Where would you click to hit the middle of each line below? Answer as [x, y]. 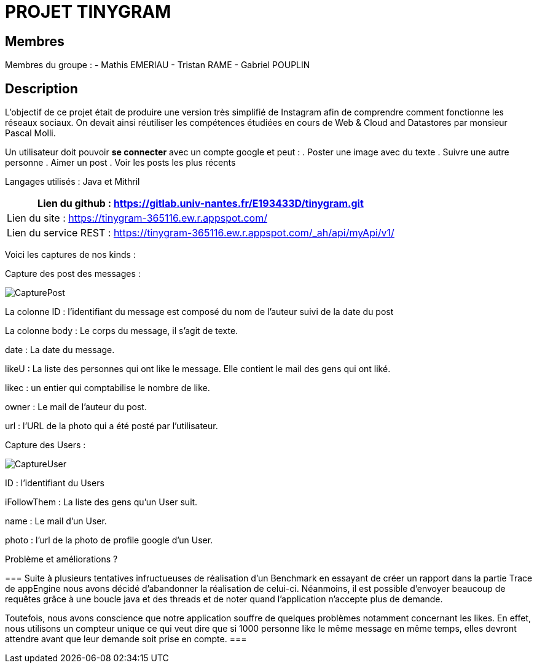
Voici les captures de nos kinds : [70, 255]
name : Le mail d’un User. [56, 521]
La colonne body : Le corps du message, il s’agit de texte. [122, 331]
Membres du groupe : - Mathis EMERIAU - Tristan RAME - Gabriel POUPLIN [158, 65]
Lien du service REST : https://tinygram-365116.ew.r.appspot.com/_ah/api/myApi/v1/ [201, 233]
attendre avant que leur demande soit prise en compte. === [126, 639]
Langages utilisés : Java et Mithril [73, 182]
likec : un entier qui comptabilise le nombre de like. [108, 388]
